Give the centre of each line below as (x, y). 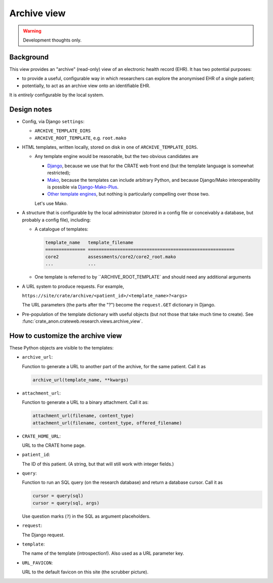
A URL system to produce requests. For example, (73, 286)
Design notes (31, 109)
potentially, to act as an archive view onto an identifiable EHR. (86, 86)
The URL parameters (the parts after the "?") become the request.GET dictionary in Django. (119, 305)
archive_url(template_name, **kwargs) (81, 380)
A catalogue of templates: (61, 229)
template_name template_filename (89, 242)
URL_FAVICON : (37, 563)
